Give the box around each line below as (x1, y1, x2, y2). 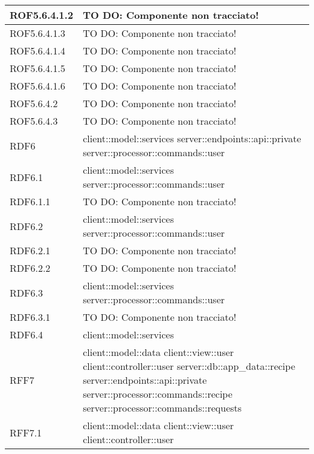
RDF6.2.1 (10, 243, 51, 257)
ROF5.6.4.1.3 (10, 26, 66, 40)
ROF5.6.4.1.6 (10, 79, 66, 93)
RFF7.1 (10, 425, 42, 439)
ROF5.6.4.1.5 (10, 61, 66, 75)
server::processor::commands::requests (83, 401, 242, 415)
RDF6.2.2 (10, 261, 51, 275)
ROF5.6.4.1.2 (10, 8, 74, 22)
